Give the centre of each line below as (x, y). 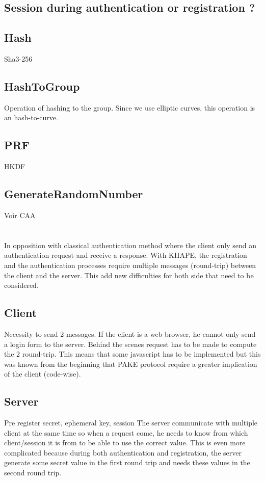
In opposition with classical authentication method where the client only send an (130, 245)
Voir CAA (20, 215)
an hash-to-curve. (31, 117)
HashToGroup (42, 86)
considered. (21, 285)
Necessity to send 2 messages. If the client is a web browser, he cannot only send (130, 333)
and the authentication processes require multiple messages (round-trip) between (130, 265)
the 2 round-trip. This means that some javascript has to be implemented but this (132, 354)
